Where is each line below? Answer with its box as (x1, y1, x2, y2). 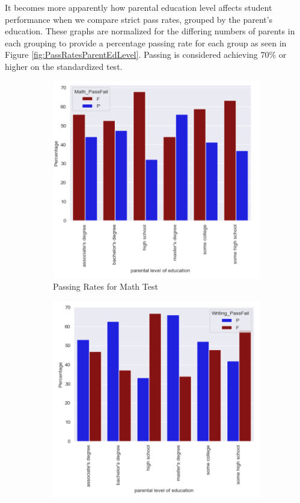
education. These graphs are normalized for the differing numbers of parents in (5, 25, 295, 37)
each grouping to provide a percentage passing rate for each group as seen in (5, 36, 287, 49)
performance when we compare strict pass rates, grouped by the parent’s (5, 13, 273, 25)
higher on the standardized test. (5, 60, 123, 72)
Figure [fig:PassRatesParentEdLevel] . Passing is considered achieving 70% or (5, 48, 287, 61)
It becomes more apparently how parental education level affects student (5, 1, 272, 13)
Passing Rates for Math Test (53, 280, 158, 293)
